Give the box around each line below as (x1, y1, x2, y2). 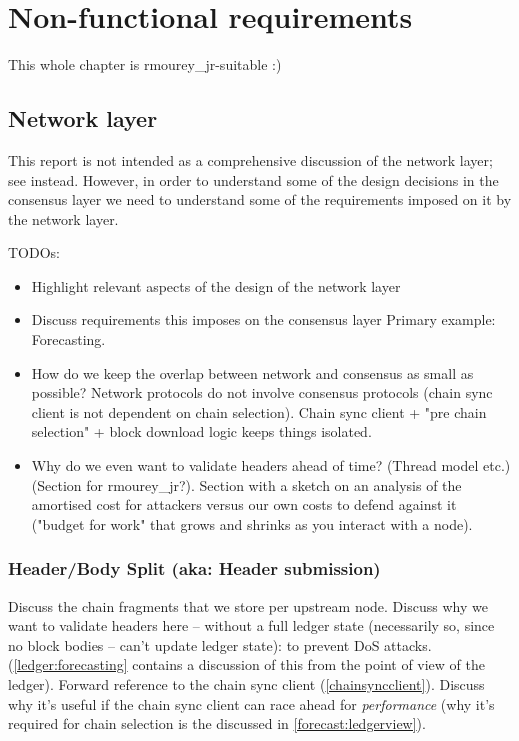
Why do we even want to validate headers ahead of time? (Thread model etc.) (31, 455, 511, 476)
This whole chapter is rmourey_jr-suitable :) (8, 54, 282, 75)
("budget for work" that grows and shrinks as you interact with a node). (31, 513, 473, 534)
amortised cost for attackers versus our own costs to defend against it (31, 494, 457, 515)
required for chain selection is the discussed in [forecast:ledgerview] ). (8, 713, 426, 734)
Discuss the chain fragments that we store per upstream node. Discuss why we (8, 595, 488, 616)
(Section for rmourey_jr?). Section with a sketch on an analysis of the (31, 474, 462, 495)
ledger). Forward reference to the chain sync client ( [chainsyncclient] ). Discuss (8, 674, 485, 695)
